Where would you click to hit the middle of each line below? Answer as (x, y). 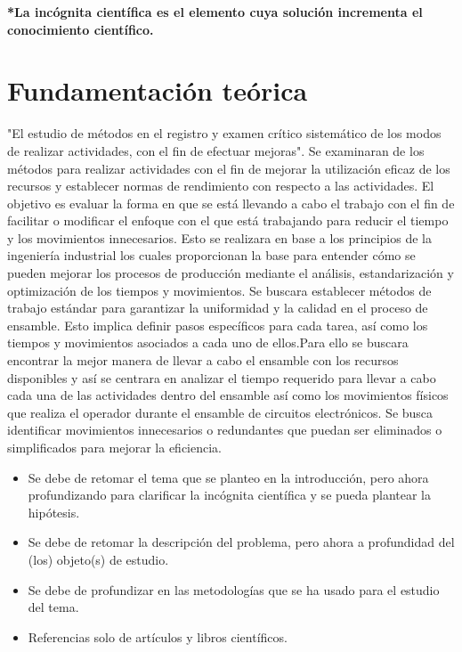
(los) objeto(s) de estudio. (98, 559)
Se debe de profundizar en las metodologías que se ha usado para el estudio (234, 589)
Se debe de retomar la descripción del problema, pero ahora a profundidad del (241, 542)
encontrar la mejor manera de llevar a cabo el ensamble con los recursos (203, 360)
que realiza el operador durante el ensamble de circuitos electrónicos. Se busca (220, 412)
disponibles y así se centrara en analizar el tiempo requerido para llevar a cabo (222, 377)
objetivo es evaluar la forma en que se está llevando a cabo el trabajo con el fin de (231, 203)
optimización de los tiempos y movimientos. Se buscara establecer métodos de (219, 290)
